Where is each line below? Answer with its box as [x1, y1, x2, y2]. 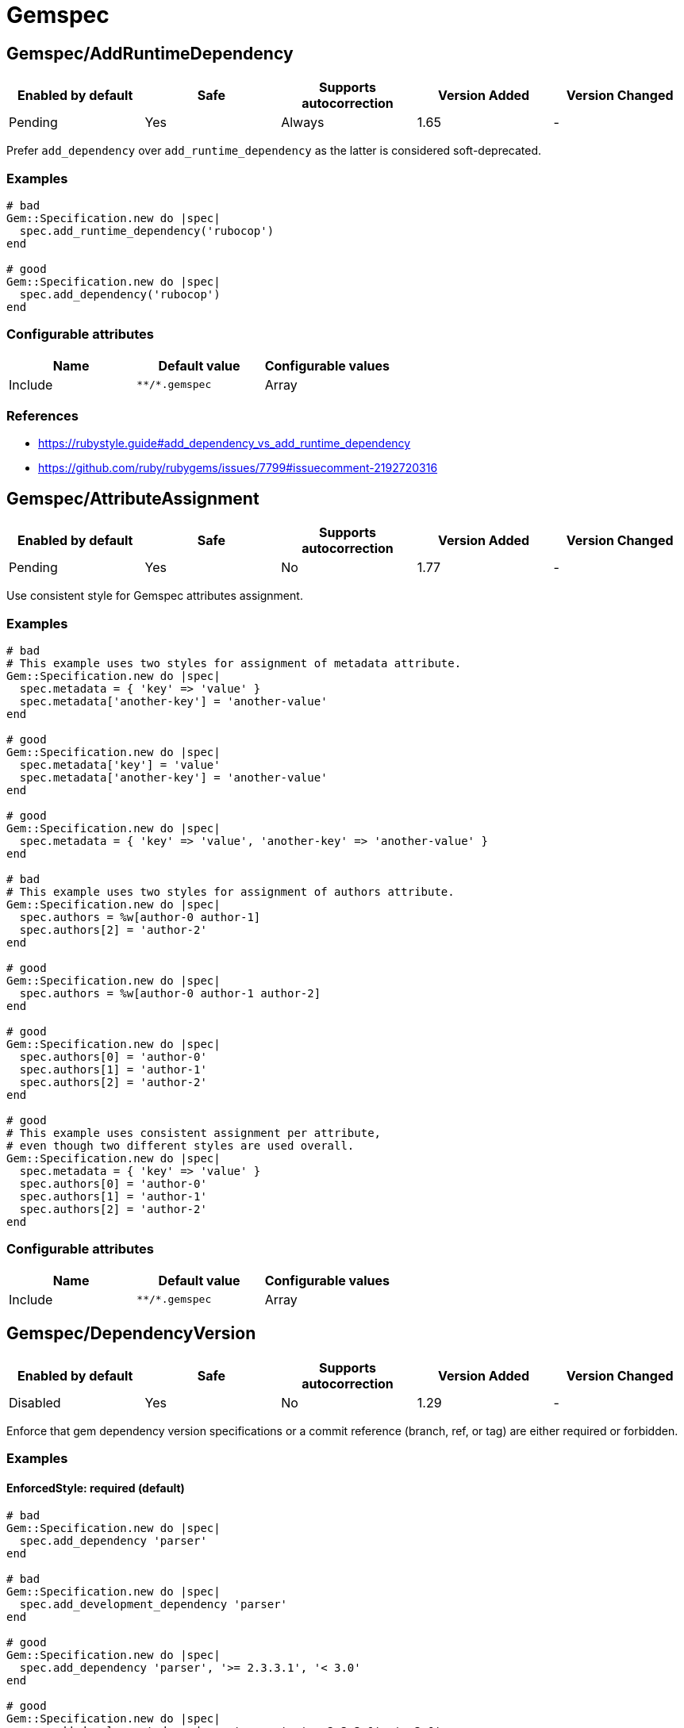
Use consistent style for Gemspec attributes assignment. [6, 589, 303, 603]
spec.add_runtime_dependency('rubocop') [19, 224, 275, 237]
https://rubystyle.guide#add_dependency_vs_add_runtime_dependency [38, 436, 411, 451]
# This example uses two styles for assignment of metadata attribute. [6, 657, 462, 670]
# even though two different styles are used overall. [6, 1139, 355, 1153]
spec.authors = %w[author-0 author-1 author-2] [19, 987, 321, 1000]
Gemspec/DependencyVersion [6, 1323, 256, 1344]
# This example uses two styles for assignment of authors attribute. [6, 885, 455, 899]
